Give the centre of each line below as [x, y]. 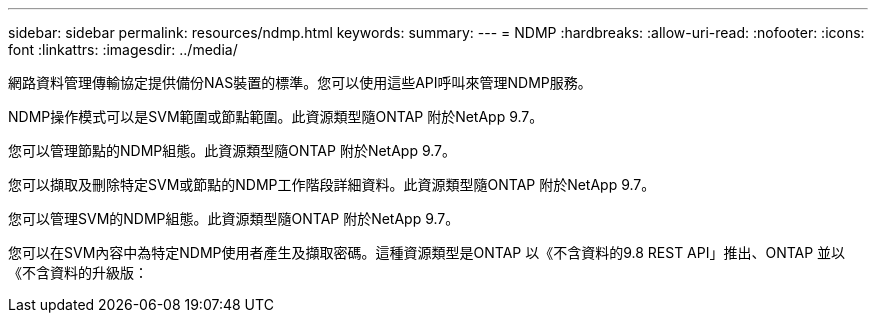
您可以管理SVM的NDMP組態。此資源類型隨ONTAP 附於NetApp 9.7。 [234, 218]
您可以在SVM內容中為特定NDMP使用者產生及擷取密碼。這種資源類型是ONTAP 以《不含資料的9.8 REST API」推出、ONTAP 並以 [427, 252]
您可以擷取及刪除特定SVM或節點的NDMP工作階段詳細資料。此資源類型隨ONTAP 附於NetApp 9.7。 [332, 184]
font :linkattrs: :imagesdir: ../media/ [123, 49]
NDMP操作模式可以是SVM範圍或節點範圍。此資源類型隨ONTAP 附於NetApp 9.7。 [276, 116]
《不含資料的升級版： [78, 272]
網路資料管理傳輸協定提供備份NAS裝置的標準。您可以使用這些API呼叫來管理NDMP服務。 [300, 82]
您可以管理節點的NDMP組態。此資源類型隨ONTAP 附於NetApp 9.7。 [232, 150]
